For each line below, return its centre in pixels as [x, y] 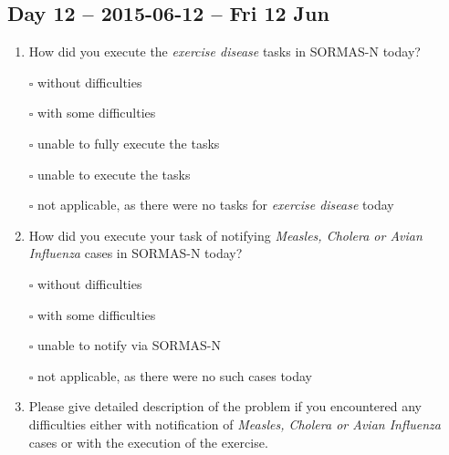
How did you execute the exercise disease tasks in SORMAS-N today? [224, 52]
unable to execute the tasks [114, 174]
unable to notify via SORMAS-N [129, 345]
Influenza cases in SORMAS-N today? [136, 253]
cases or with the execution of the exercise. [148, 442]
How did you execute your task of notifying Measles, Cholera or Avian [225, 235]
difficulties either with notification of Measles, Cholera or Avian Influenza [235, 424]
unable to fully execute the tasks [129, 143]
